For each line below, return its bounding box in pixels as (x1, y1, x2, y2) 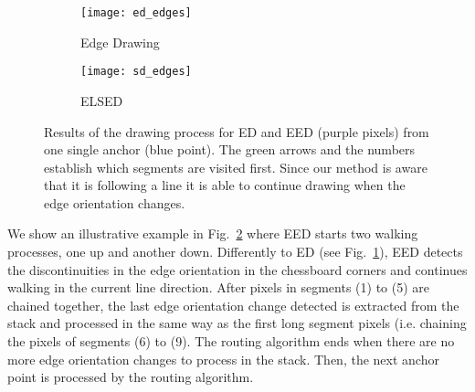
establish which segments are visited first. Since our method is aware (44, 157, 427, 176)
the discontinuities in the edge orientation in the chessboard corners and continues (7, 260, 468, 279)
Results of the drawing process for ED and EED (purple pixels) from (44, 122, 429, 141)
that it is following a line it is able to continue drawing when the (44, 175, 406, 195)
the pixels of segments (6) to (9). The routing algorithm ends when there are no (7, 332, 455, 351)
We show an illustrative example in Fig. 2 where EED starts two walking (7, 224, 418, 243)
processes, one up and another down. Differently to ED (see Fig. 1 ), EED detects (7, 242, 463, 261)
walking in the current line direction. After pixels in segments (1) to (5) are (7, 278, 430, 297)
